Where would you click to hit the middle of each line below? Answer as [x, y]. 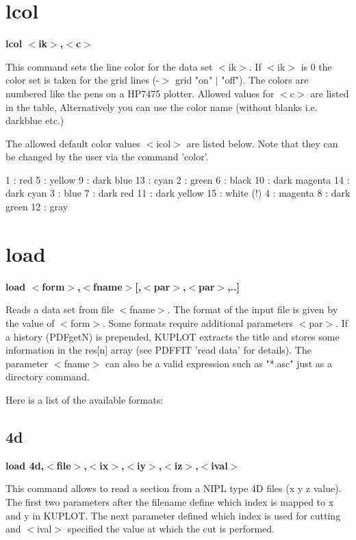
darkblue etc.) [35, 120]
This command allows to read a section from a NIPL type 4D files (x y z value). [174, 488]
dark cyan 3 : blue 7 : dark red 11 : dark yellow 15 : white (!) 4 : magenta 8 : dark [178, 193]
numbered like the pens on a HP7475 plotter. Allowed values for [140, 93]
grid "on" [194, 80]
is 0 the [316, 66]
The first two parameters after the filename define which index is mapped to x [170, 501]
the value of [30, 322]
